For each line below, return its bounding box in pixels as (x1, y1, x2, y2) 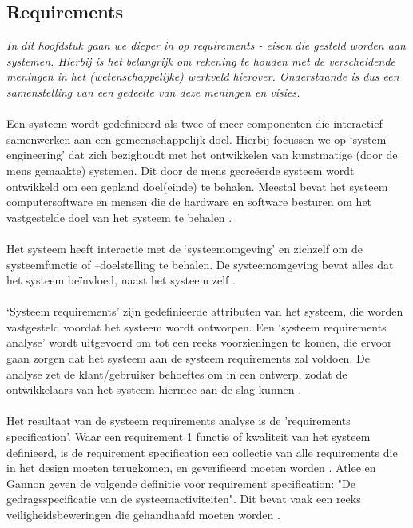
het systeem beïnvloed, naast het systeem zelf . (6, 272, 236, 288)
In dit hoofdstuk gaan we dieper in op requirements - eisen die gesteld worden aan (6, 37, 406, 54)
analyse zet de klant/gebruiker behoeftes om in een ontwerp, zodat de (6, 365, 347, 382)
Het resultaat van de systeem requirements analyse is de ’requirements (6, 412, 351, 429)
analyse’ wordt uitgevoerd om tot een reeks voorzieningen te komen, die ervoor (6, 334, 392, 351)
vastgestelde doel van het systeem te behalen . (6, 208, 232, 225)
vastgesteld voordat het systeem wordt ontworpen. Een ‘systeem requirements (6, 318, 387, 335)
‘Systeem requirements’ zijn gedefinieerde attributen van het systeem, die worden (6, 303, 403, 320)
